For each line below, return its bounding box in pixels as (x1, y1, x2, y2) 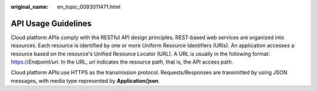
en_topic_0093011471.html (57, 3, 120, 10)
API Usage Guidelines (11, 18, 92, 29)
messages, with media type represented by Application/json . (11, 77, 160, 84)
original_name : (11, 3, 49, 10)
